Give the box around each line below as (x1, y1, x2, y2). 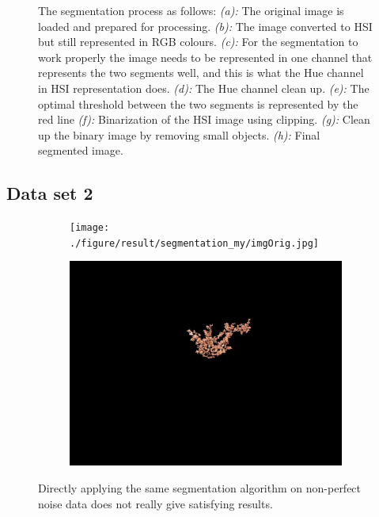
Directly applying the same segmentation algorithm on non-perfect (38, 480, 362, 496)
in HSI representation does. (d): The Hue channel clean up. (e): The (38, 79, 370, 96)
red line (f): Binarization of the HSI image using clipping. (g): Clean (38, 111, 370, 128)
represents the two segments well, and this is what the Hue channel (38, 64, 364, 81)
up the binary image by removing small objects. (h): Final (38, 126, 320, 143)
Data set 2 (6, 181, 93, 205)
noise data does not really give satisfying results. (38, 495, 273, 511)
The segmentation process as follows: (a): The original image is (38, 2, 344, 18)
